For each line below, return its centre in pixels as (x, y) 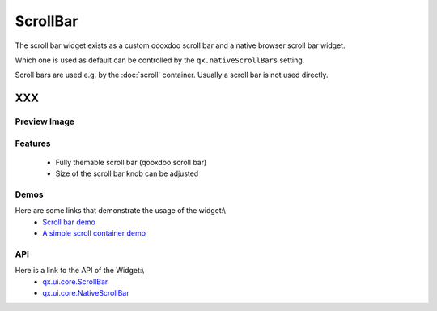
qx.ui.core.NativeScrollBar (86, 293)
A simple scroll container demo (94, 233)
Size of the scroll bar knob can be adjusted (127, 173)
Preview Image (45, 121)
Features (33, 143)
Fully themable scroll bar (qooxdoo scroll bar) (131, 162)
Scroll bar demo (69, 222)
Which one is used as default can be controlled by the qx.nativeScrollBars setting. (160, 60)
